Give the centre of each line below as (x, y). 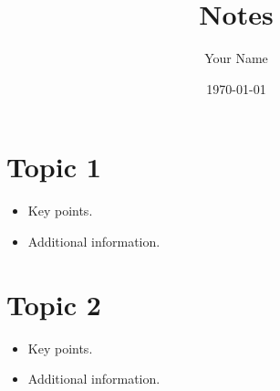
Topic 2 (54, 304)
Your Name (236, 58)
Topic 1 (54, 167)
